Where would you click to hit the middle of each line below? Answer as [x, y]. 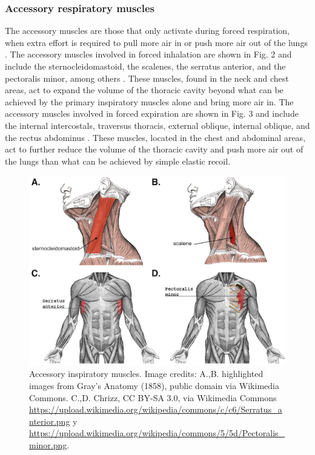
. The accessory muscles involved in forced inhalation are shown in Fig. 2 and [148, 54]
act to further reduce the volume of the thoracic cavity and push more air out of [154, 149]
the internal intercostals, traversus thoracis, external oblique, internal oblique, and [157, 125]
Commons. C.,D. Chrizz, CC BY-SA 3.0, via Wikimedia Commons [153, 397]
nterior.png [50, 421]
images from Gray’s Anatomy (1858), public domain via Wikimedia [154, 385]
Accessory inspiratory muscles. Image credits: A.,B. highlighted [146, 374]
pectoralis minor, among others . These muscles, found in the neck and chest [147, 78]
